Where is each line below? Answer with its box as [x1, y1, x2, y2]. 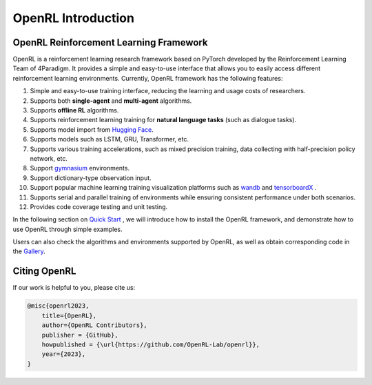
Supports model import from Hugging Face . [30, 125, 154, 134]
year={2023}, [41, 351, 86, 358]
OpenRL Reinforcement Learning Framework [12, 37, 208, 48]
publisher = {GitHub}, [41, 331, 118, 339]
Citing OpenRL [12, 266, 76, 277]
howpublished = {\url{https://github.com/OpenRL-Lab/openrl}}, [41, 340, 260, 348]
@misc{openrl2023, [27, 302, 90, 310]
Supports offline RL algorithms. [30, 106, 119, 115]
